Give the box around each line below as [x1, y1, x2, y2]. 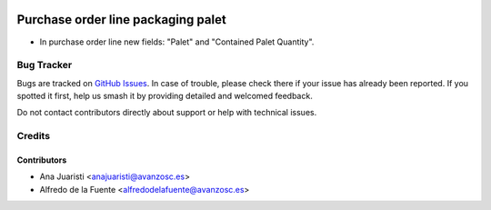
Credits [16, 130, 50, 143]
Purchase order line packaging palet [16, 12, 226, 27]
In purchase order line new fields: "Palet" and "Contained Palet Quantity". [39, 36, 315, 47]
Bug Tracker [16, 59, 73, 72]
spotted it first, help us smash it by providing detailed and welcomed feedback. [16, 91, 313, 102]
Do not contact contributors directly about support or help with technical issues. [16, 107, 317, 118]
